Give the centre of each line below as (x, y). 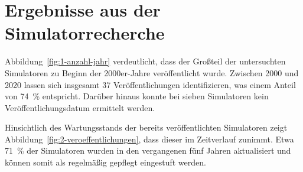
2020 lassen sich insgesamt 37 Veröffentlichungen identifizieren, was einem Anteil (150, 84)
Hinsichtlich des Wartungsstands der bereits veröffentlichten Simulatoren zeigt (146, 127)
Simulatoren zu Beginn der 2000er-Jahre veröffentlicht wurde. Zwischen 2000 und (152, 72)
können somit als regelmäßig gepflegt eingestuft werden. (105, 162)
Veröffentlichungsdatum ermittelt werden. (80, 107)
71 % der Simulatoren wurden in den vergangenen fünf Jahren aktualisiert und (148, 150)
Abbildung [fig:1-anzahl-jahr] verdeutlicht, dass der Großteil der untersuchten (145, 61)
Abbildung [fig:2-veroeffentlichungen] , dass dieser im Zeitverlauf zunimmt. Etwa (149, 139)
